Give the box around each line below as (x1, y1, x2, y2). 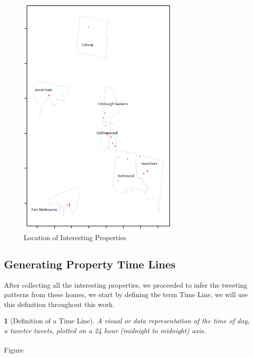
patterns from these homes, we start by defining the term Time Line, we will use (4, 289, 248, 300)
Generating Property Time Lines (4, 256, 175, 271)
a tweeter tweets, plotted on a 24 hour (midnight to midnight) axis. (4, 325, 206, 336)
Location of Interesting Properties (24, 232, 126, 242)
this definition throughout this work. (4, 299, 115, 309)
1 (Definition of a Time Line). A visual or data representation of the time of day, (4, 315, 250, 326)
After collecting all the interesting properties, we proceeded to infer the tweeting (4, 279, 248, 290)
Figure (4, 345, 24, 355)
